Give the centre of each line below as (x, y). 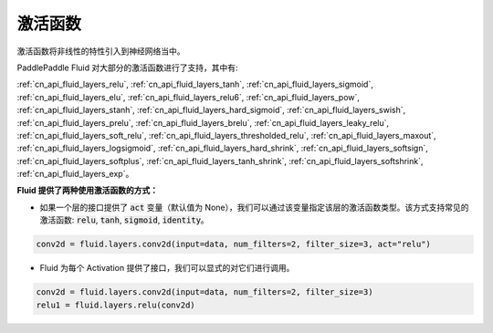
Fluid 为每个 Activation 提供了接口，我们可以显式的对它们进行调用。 (167, 268)
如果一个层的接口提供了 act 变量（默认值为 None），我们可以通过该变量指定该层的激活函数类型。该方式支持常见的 (254, 207)
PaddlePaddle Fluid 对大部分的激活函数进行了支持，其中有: (127, 68)
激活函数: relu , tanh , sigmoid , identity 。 (124, 220)
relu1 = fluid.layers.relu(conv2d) (115, 305)
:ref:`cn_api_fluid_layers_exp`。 (75, 174)
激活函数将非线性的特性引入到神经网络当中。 (101, 51)
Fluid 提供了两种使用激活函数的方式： (88, 191)
